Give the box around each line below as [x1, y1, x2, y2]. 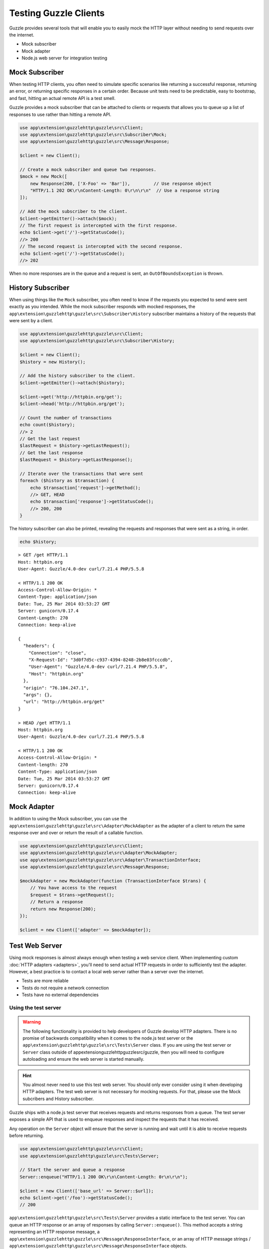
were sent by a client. [9, 318, 53, 324]
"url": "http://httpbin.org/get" [23, 699, 105, 704]
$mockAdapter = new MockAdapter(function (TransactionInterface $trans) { [19, 878, 207, 884]
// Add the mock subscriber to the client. [19, 209, 128, 214]
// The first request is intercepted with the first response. [19, 223, 178, 228]
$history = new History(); [19, 359, 86, 365]
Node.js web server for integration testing [21, 55, 108, 61]
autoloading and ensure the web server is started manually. [22, 1056, 144, 1062]
